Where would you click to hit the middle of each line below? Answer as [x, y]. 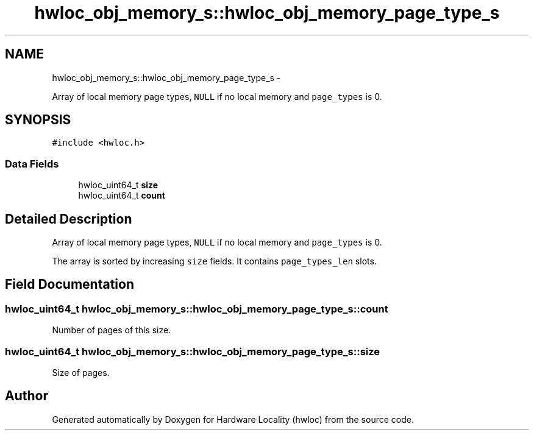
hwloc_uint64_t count [122, 196]
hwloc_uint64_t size [118, 185]
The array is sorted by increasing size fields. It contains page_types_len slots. [214, 261]
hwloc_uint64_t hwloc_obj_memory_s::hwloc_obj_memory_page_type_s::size [193, 351]
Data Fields [32, 164]
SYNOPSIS [38, 120]
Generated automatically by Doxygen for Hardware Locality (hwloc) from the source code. [233, 419]
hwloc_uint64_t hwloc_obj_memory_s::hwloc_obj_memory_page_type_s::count [197, 309]
